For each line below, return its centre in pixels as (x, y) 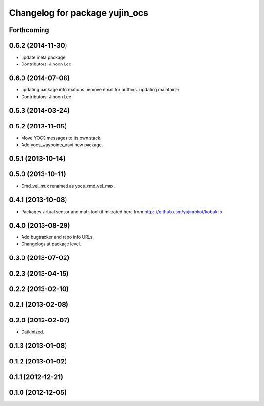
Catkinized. (33, 332)
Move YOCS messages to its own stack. (61, 138)
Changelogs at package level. (51, 244)
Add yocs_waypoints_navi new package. (62, 145)
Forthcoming (29, 30)
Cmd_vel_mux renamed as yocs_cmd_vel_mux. (68, 186)
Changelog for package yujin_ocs (79, 13)
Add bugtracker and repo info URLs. (57, 237)
